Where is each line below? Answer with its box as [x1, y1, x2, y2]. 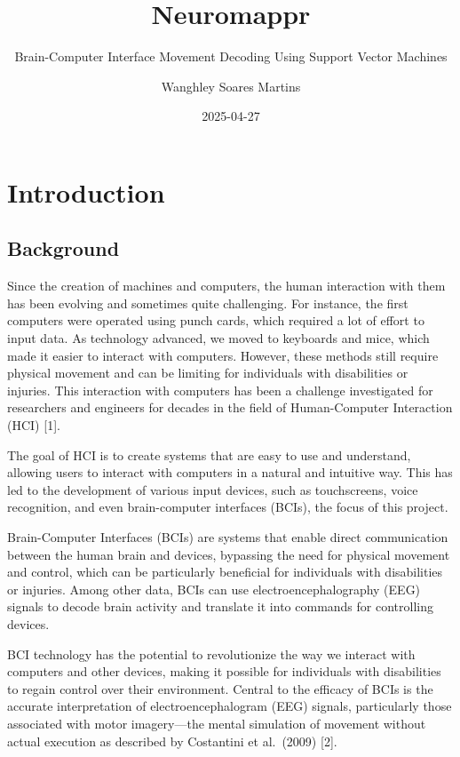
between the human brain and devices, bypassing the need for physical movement [7, 545, 450, 563]
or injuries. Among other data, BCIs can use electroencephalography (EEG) [7, 579, 421, 598]
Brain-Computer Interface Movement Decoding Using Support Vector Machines [14, 47, 448, 66]
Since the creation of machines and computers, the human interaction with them [7, 276, 446, 295]
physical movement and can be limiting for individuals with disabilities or [7, 363, 408, 382]
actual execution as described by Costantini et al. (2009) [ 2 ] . [7, 731, 337, 750]
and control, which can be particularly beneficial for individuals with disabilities [7, 562, 443, 581]
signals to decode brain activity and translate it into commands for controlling [7, 597, 433, 616]
